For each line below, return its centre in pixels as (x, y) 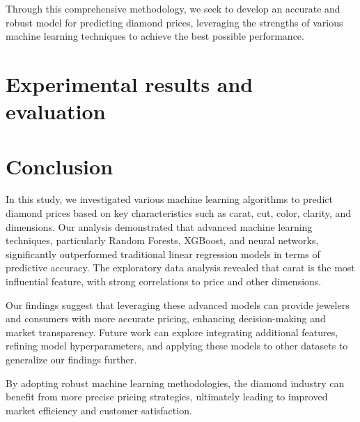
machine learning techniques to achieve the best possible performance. (155, 36)
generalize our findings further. (71, 359)
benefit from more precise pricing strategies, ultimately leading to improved (167, 397)
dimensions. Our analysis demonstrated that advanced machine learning (159, 226)
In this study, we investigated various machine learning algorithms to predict (169, 199)
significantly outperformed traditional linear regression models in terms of (163, 254)
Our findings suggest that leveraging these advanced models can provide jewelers (178, 304)
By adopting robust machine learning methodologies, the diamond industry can (175, 383)
